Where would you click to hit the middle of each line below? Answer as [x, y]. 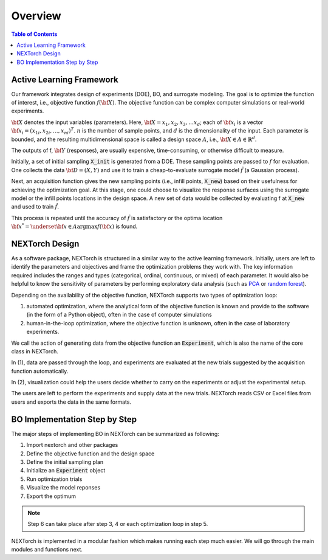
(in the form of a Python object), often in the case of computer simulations [119, 315]
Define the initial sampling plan [65, 461]
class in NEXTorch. [35, 351]
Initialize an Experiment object [66, 471]
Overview [36, 16]
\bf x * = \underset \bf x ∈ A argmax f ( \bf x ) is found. [74, 226]
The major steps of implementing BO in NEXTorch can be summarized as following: [115, 434]
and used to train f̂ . [35, 207]
